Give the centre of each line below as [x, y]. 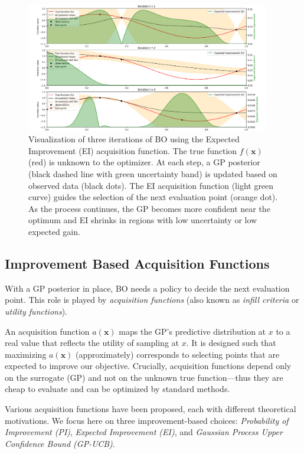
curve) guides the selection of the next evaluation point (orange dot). [153, 197]
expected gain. [54, 231]
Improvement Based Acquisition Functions [137, 263]
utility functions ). [36, 311]
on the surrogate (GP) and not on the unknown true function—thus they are [144, 377]
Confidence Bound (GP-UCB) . [60, 443]
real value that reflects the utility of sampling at [92, 343]
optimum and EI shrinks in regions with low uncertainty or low [143, 220]
